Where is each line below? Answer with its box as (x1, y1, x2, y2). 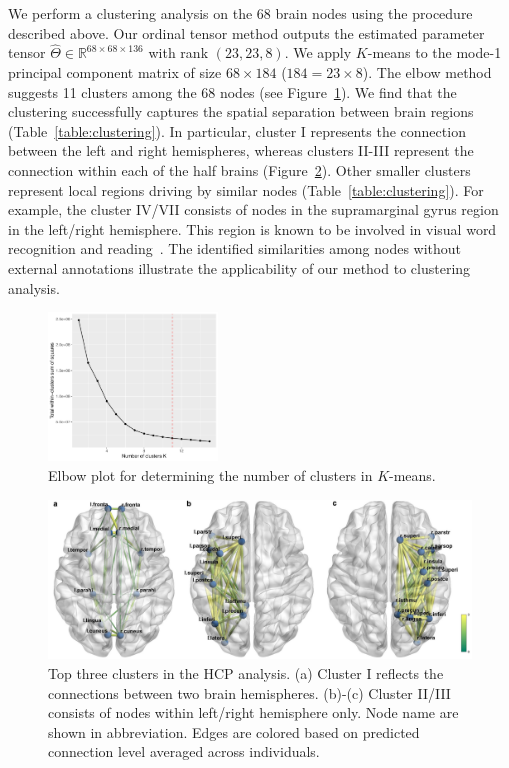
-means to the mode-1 (367, 42, 502, 63)
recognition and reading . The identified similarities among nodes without (8, 238, 462, 259)
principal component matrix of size (8, 62, 222, 82)
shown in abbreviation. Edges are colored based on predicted (48, 721, 420, 742)
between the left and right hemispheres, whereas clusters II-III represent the (8, 140, 474, 161)
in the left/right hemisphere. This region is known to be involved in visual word (8, 218, 497, 239)
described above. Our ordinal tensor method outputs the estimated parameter (8, 22, 485, 43)
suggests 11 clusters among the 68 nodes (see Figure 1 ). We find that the (8, 81, 457, 102)
